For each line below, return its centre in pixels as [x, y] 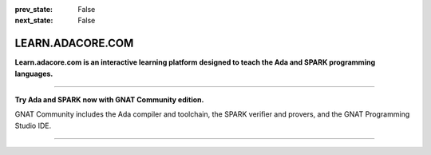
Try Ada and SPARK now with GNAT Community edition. [109, 100]
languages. [34, 74]
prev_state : [34, 9]
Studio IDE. [33, 125]
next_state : [34, 21]
